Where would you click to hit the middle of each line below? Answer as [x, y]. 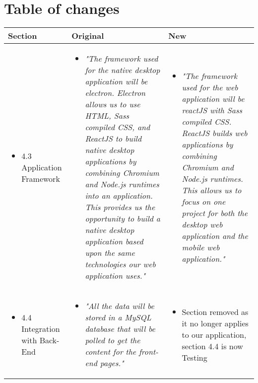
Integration [41, 329]
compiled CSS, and [118, 127]
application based [114, 241]
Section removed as [215, 311]
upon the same [110, 253]
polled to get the [113, 340]
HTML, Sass [107, 116]
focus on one [204, 201]
